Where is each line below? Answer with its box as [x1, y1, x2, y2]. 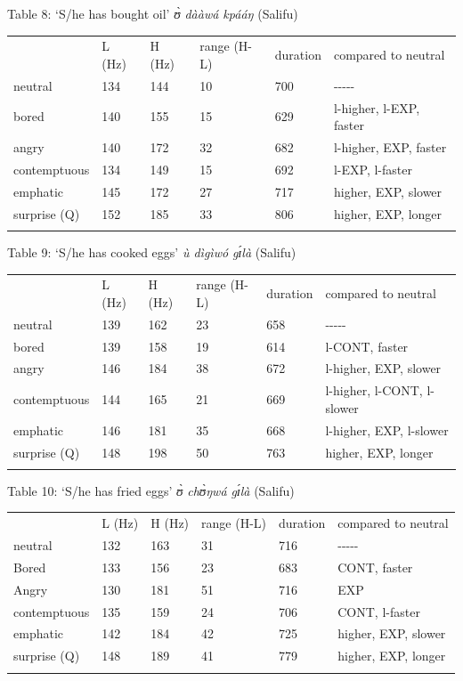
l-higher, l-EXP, [333, 98, 420, 117]
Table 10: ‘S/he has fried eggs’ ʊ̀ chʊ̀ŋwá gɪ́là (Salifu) [7, 481, 295, 499]
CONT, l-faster [337, 602, 420, 620]
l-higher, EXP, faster [333, 138, 447, 157]
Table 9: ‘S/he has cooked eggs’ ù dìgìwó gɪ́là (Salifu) [7, 242, 296, 261]
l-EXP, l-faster [333, 159, 412, 178]
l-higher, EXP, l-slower [325, 420, 449, 439]
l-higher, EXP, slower [325, 359, 442, 377]
